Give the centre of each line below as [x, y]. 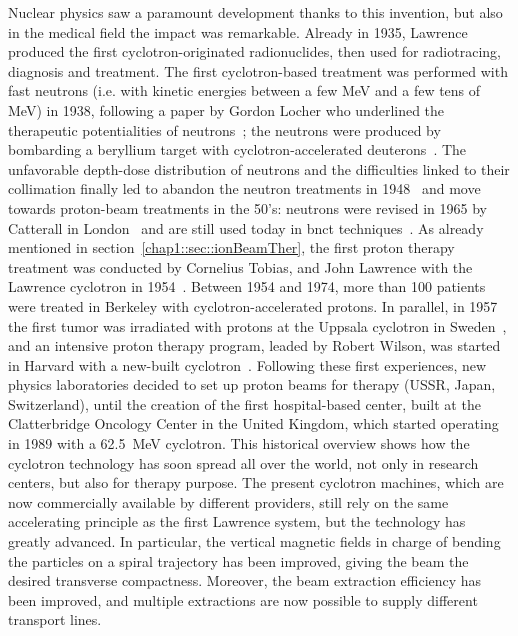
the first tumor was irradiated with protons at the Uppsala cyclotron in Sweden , [257, 325]
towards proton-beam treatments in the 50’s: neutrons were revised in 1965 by [247, 207]
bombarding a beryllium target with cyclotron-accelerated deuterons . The [237, 149]
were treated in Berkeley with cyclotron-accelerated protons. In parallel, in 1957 [253, 305]
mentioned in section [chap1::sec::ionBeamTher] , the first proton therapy [231, 247]
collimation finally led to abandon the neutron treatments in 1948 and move [244, 188]
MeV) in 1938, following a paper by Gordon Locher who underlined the [226, 109]
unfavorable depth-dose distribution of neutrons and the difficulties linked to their [259, 168]
